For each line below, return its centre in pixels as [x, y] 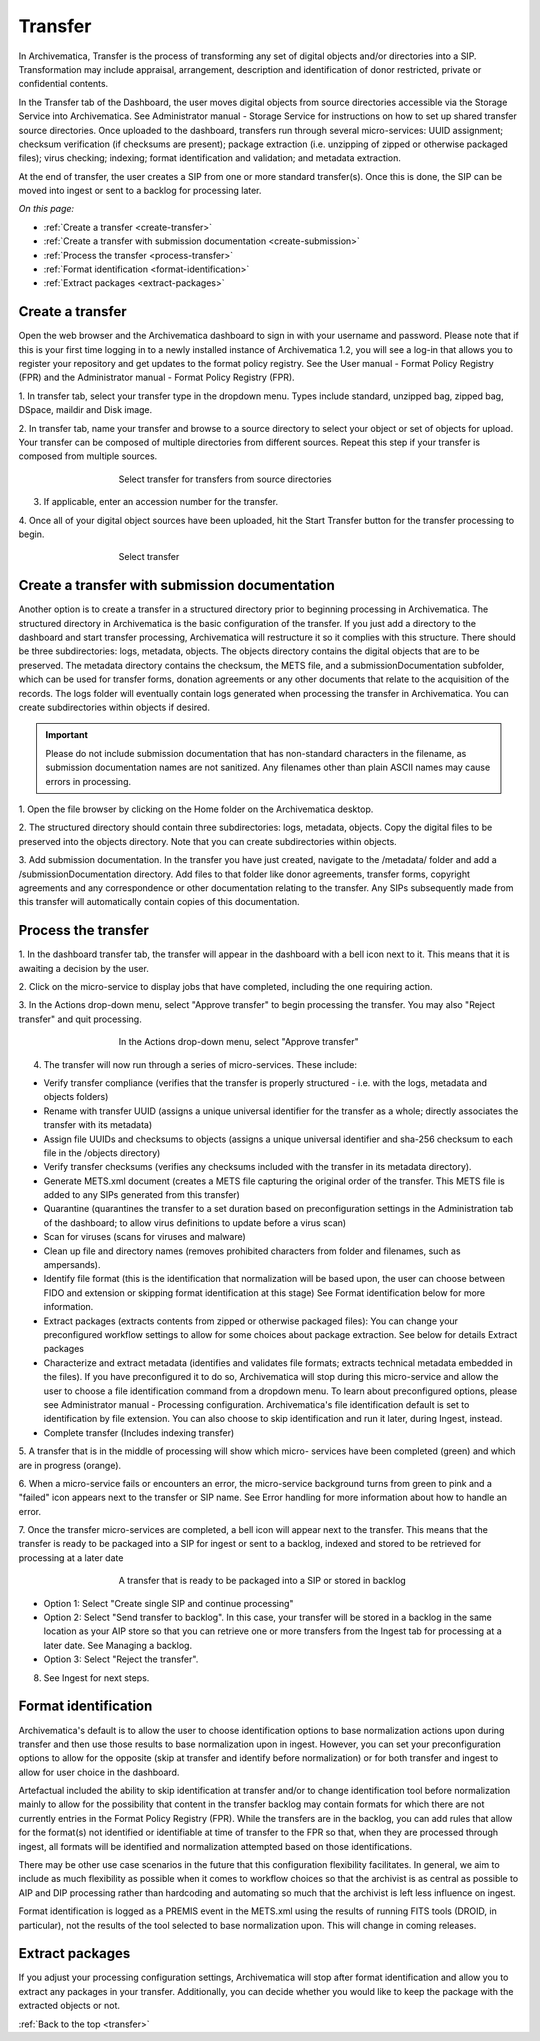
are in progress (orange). [70, 1465]
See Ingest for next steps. [96, 1677]
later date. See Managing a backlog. [118, 1645]
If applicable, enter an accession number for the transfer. [161, 502]
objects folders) [76, 1097]
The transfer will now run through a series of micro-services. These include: [200, 1064]
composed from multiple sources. [88, 456]
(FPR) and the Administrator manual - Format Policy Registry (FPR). [156, 377]
